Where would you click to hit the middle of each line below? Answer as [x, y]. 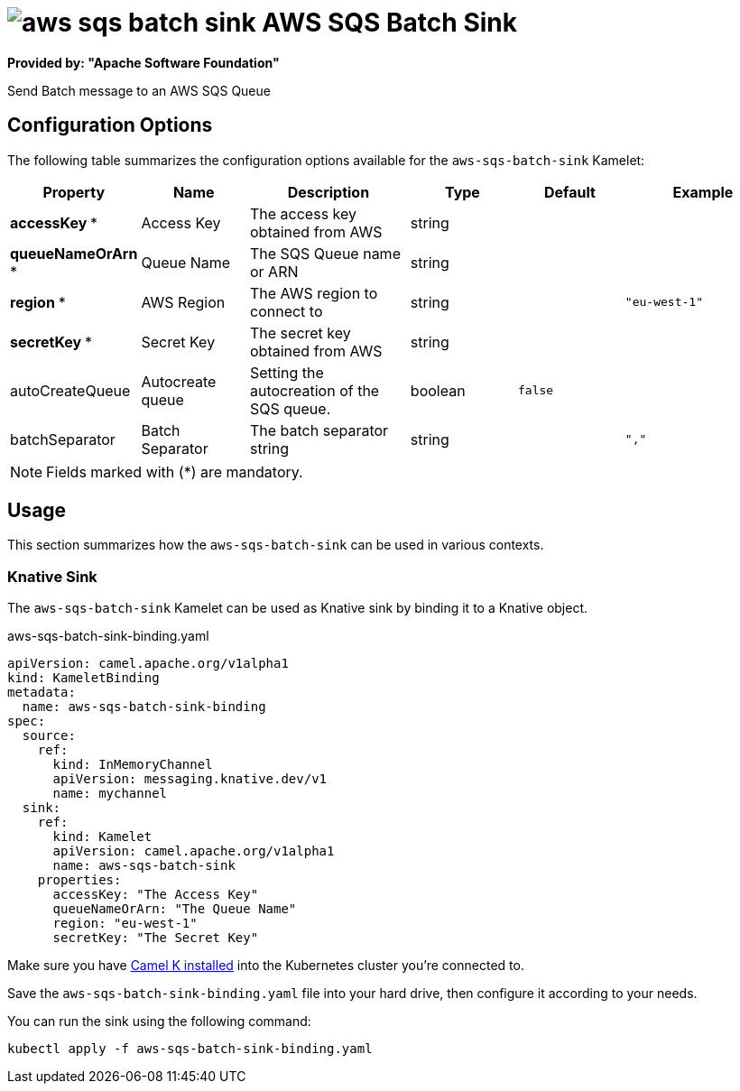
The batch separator [319, 430]
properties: [79, 880]
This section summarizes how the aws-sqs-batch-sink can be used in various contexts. [276, 545]
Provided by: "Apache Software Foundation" [143, 62]
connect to [286, 311]
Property [74, 192]
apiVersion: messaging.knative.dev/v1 [190, 779]
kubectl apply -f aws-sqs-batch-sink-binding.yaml [190, 1049]
